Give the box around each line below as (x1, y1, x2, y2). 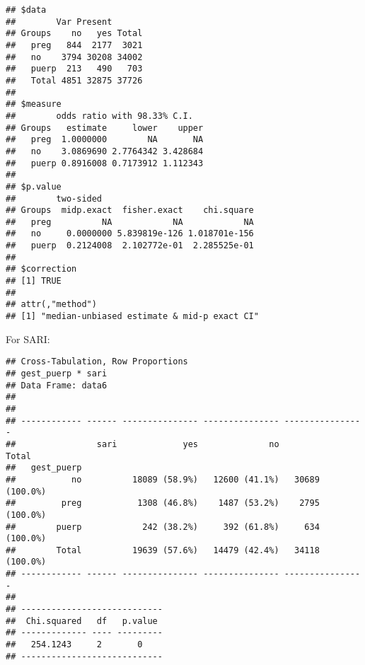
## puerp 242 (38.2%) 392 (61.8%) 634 (6, 521, 320, 532)
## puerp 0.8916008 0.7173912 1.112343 (6, 158, 204, 168)
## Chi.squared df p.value (6, 615, 158, 626)
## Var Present (6, 16, 112, 27)
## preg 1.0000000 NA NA (6, 134, 204, 145)
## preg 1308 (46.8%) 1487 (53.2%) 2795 (6, 498, 320, 509)
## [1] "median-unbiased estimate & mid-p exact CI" (6, 311, 259, 322)
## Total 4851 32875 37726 (6, 75, 143, 86)
